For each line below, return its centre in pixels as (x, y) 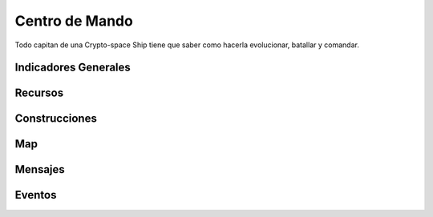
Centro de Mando (74, 21)
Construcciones (56, 119)
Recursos (39, 93)
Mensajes (40, 169)
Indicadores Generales (73, 68)
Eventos (36, 195)
